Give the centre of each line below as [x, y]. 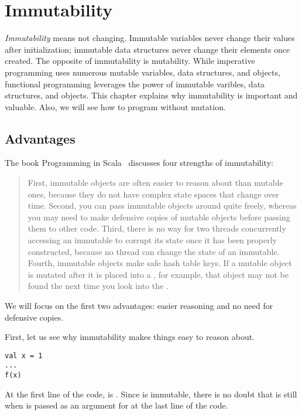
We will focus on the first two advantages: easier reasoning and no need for [139, 306]
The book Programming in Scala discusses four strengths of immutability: [139, 163]
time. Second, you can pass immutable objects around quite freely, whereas [162, 205]
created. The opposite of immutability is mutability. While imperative [130, 61]
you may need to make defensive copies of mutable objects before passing [159, 217]
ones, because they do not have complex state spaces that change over [153, 194]
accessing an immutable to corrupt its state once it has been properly [152, 240]
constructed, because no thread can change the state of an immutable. [154, 251]
